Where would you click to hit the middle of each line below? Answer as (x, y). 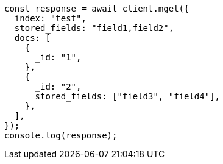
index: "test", (50, 18)
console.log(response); (61, 135)
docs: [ (32, 38)
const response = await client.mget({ (97, 9)
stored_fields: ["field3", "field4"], (128, 96)
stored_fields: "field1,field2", (94, 28)
